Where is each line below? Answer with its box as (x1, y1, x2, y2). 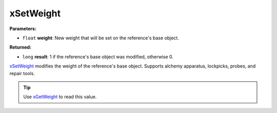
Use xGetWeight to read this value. (23, 94, 97, 100)
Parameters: (9, 26, 37, 32)
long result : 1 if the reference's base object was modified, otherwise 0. (22, 54, 174, 60)
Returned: (9, 44, 32, 51)
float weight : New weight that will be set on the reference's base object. (22, 35, 179, 41)
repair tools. (9, 70, 35, 76)
